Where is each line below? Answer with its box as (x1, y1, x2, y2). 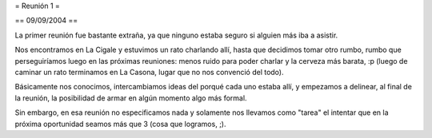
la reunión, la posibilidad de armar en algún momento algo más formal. (14, 93, 247, 103)
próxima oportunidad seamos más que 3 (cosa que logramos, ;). (14, 119, 226, 128)
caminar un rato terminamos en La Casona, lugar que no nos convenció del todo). (14, 67, 284, 77)
